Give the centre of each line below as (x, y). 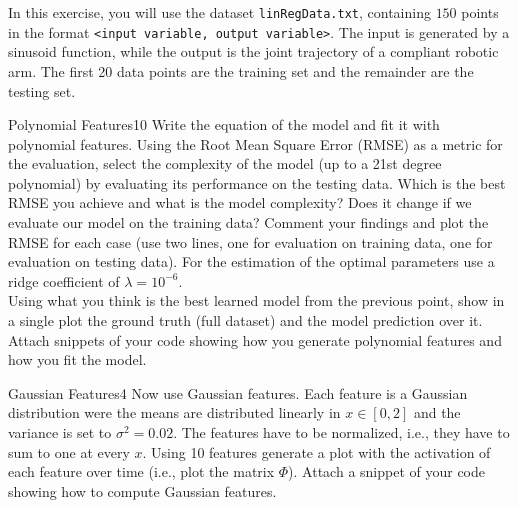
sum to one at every (69, 451)
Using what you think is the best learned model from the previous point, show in (256, 300)
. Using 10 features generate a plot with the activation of (316, 451)
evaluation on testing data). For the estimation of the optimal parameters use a (251, 261)
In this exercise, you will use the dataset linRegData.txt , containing (219, 12)
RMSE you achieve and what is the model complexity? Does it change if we (240, 202)
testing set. (42, 90)
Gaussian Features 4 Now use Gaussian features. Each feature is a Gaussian (238, 392)
